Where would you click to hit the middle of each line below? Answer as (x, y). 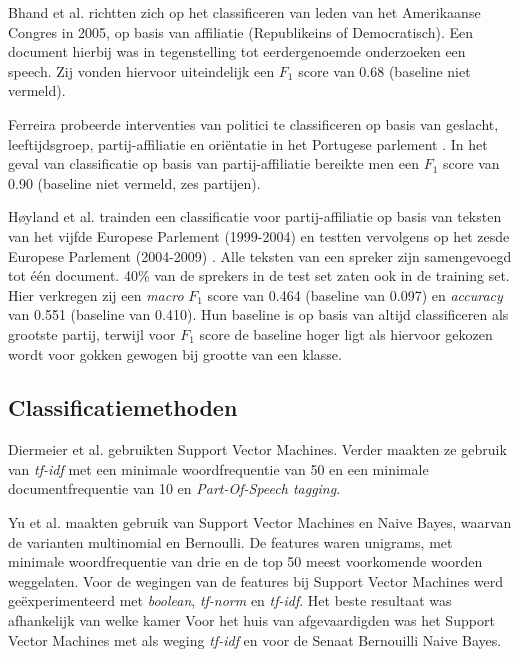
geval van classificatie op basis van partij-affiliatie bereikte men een (214, 163)
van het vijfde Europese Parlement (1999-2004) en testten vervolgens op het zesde (259, 235)
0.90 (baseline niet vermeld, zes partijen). (134, 182)
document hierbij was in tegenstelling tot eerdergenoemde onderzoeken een (237, 51)
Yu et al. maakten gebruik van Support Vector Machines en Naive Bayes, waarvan (260, 522)
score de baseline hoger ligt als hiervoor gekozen (346, 333)
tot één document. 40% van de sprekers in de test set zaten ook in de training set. (259, 275)
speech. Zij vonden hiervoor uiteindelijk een (141, 70)
